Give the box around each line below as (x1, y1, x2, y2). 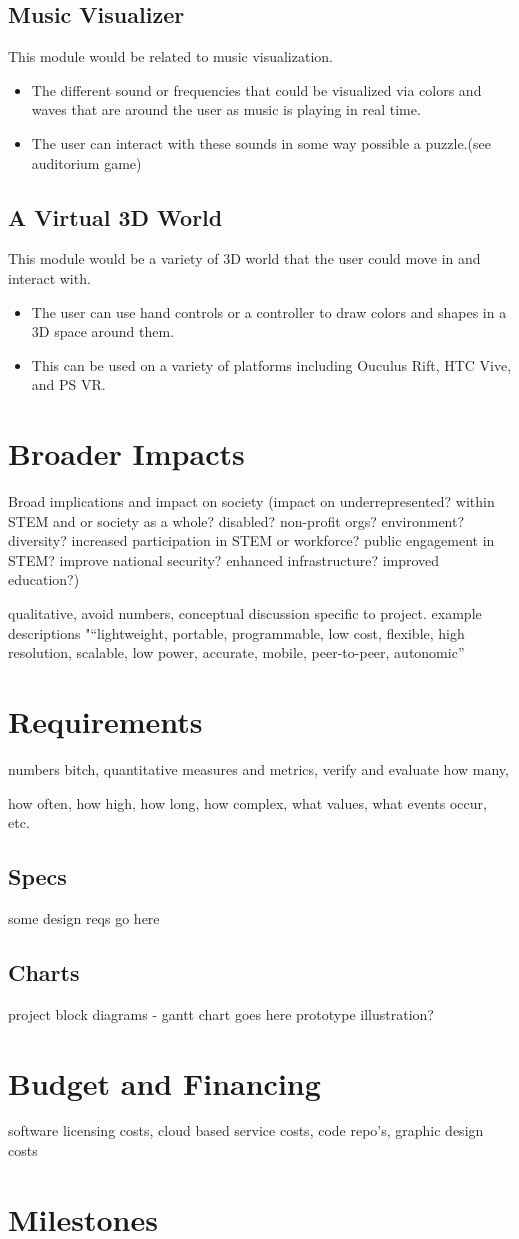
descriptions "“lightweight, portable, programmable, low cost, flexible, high (8, 622, 465, 643)
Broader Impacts (8, 433, 245, 474)
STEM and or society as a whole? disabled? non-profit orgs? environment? (8, 510, 465, 531)
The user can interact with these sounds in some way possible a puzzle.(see (31, 132, 491, 153)
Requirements (8, 701, 203, 741)
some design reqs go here (8, 907, 160, 928)
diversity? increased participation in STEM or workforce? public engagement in (8, 530, 495, 551)
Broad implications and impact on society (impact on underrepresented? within (8, 491, 495, 512)
